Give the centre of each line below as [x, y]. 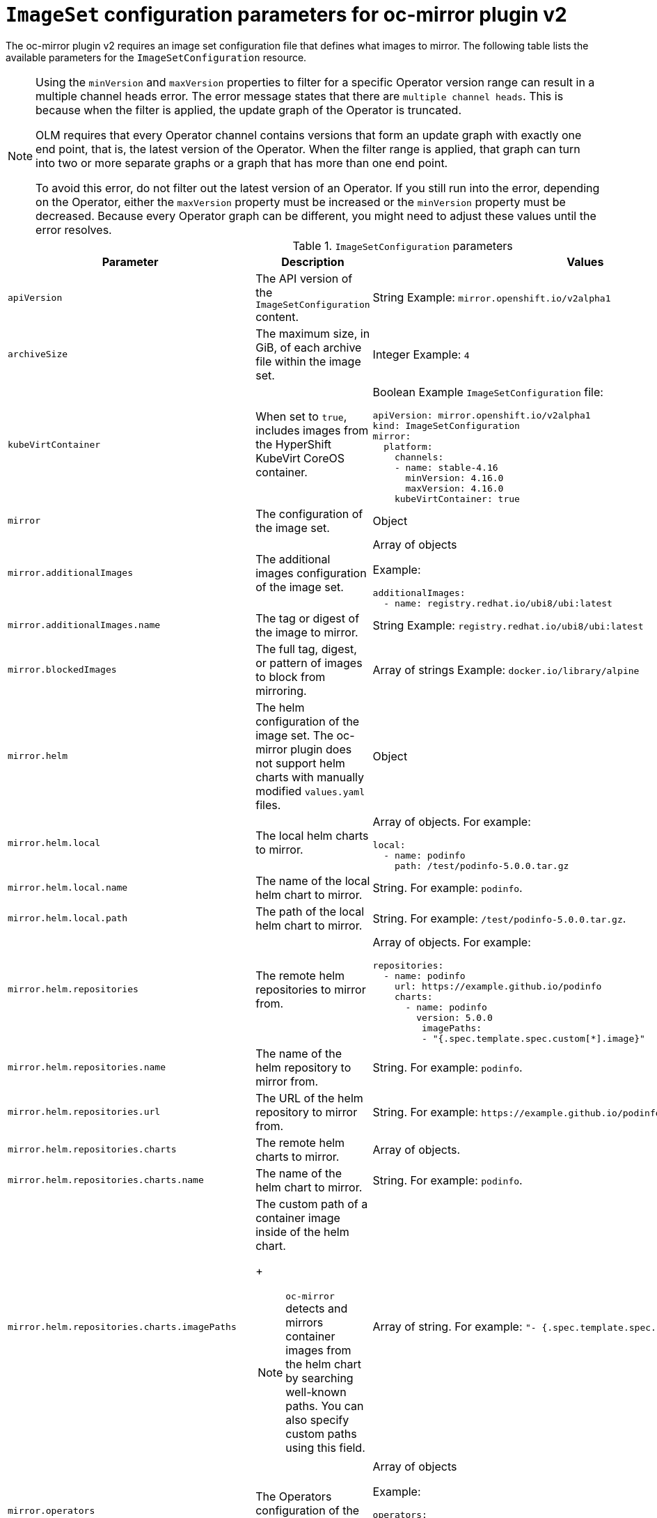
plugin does [321, 749]
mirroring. [281, 690]
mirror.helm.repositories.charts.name [106, 1180]
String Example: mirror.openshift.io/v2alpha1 [492, 298]
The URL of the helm [309, 1098]
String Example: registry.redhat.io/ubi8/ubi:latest [508, 625]
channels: [419, 457]
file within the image [308, 361]
